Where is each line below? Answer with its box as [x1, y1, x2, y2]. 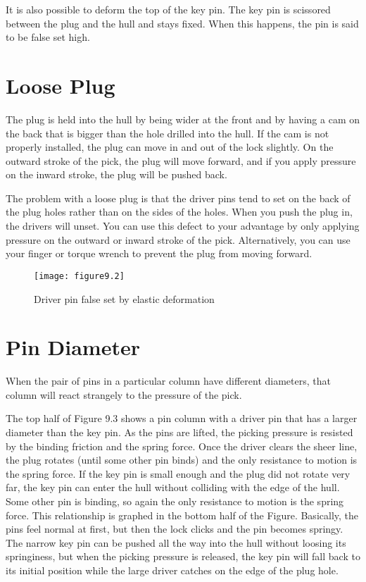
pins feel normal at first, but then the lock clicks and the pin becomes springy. [6, 521, 343, 536]
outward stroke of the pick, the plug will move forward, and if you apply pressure [6, 153, 356, 168]
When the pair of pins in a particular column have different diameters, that [6, 373, 331, 388]
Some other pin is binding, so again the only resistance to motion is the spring [6, 493, 344, 508]
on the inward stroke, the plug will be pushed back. [6, 167, 227, 182]
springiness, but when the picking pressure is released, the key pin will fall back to [6, 549, 360, 564]
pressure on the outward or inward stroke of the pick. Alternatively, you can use [6, 232, 351, 247]
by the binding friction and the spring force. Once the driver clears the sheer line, [6, 438, 358, 453]
